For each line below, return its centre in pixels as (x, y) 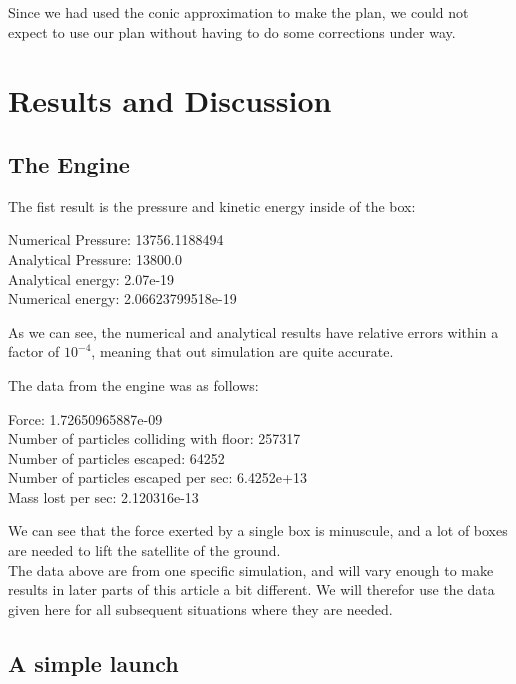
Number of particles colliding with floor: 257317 (154, 438)
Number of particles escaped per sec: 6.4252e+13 (157, 477)
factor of (34, 351)
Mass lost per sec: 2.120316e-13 (103, 496)
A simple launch (93, 662)
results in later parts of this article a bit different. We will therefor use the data (251, 589)
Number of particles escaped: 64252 (116, 457)
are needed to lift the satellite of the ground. (144, 550)
